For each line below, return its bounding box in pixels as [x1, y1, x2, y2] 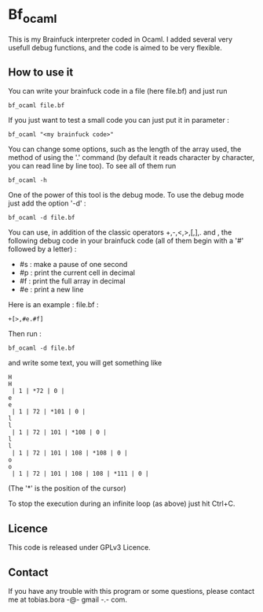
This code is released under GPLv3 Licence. [8, 543, 151, 552]
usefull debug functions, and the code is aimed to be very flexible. [8, 43, 222, 52]
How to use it [8, 65, 74, 79]
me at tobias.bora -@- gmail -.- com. [8, 595, 128, 604]
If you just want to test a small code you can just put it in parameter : [8, 116, 229, 125]
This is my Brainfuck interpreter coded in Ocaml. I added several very [8, 34, 233, 44]
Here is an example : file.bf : [8, 300, 100, 310]
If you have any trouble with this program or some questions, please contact [8, 586, 255, 595]
